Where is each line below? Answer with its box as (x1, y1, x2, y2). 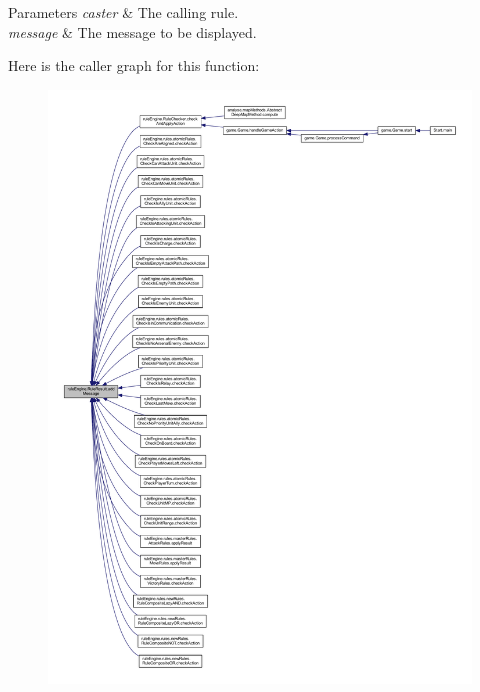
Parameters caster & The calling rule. (8, 2, 239, 22)
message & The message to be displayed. (8, 21, 257, 42)
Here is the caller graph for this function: (8, 55, 260, 76)
